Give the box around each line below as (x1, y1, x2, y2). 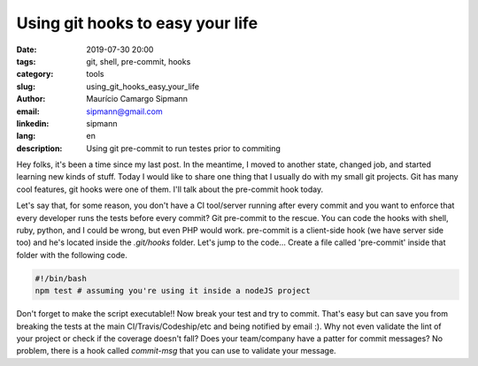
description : (16, 142, 63, 154)
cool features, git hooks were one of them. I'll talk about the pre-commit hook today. (16, 184, 323, 194)
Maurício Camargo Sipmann (86, 94, 189, 104)
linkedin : (16, 118, 50, 128)
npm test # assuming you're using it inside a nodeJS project (35, 286, 311, 296)
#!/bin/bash (35, 273, 88, 283)
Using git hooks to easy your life (16, 13, 258, 33)
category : (16, 69, 54, 80)
